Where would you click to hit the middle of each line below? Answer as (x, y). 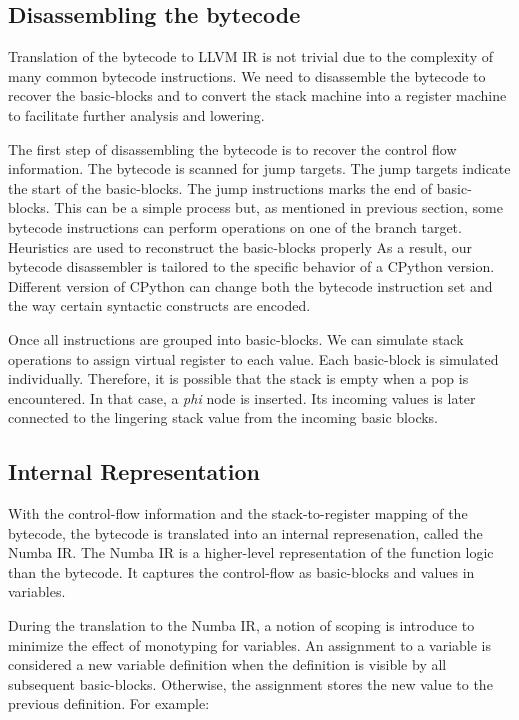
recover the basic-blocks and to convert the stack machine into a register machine (257, 95)
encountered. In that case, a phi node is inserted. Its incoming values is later (242, 397)
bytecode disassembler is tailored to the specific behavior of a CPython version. (251, 266)
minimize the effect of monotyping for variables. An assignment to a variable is (249, 644)
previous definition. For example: (109, 703)
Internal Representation (134, 471)
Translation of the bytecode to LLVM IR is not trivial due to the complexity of (250, 56)
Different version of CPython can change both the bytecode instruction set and (250, 285)
